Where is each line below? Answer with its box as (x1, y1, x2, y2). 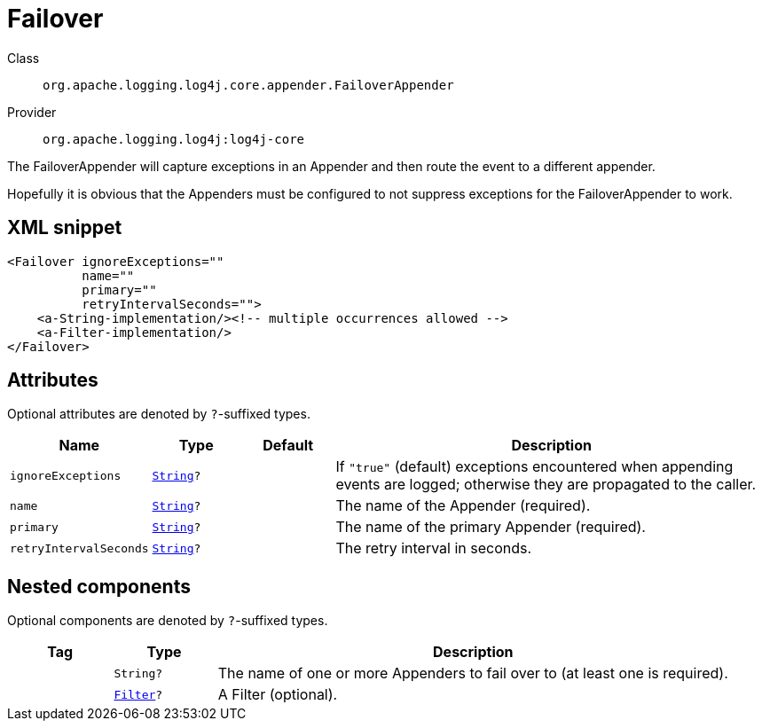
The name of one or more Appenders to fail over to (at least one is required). (217, 664, 728, 683)
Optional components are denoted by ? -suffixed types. (7, 613, 328, 629)
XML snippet (7, 216, 122, 239)
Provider (7, 104, 57, 120)
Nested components (7, 575, 191, 598)
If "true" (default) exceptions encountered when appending (335, 458, 734, 476)
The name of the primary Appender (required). (335, 518, 646, 536)
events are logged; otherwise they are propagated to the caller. (335, 475, 757, 494)
